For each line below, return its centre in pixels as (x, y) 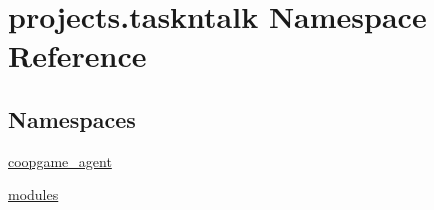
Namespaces (72, 118)
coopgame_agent (60, 160)
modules (33, 194)
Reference (77, 55)
